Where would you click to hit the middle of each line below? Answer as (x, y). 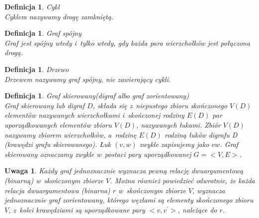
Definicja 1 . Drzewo (37, 69)
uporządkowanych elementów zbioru (58, 124)
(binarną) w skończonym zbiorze (54, 180)
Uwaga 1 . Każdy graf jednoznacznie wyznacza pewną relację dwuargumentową (124, 171)
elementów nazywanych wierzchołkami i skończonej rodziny (94, 115)
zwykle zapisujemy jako (174, 144)
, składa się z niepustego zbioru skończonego (160, 105)
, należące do (197, 209)
